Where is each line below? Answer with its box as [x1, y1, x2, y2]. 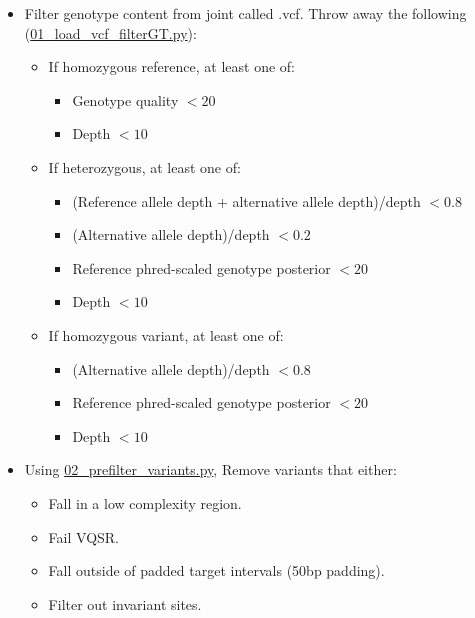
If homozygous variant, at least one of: [48, 324, 284, 345]
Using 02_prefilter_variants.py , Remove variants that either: [24, 459, 397, 480]
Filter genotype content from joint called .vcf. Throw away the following [24, 3, 467, 23]
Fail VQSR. [48, 526, 119, 547]
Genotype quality [72, 89, 179, 110]
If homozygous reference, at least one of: [48, 56, 295, 77]
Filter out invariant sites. [48, 593, 202, 614]
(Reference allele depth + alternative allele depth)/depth [72, 190, 421, 211]
